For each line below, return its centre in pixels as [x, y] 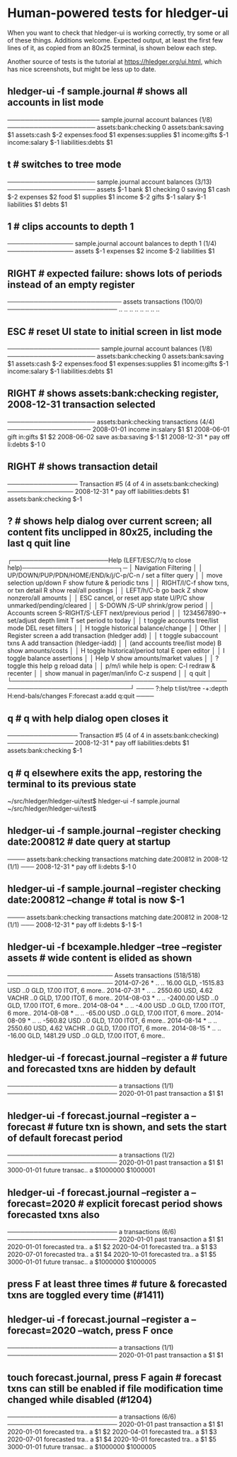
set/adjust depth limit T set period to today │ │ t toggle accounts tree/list [113, 621]
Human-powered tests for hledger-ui [118, 13]
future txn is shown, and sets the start [141, 1127]
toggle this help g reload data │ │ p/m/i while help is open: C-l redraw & [111, 666]
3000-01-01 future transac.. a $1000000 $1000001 [81, 1170]
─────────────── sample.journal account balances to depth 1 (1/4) [112, 243]
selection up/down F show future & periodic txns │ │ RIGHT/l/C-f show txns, [118, 583]
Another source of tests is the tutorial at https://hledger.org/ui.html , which [115, 61]
